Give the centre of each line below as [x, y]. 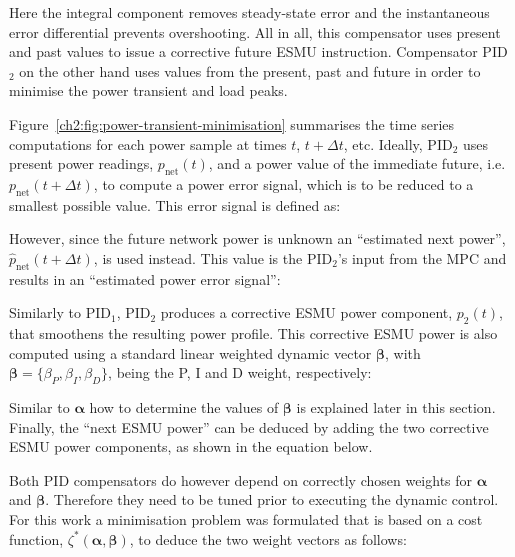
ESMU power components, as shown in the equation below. [191, 446]
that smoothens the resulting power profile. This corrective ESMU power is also [253, 333]
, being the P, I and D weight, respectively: [240, 372]
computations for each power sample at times [148, 143]
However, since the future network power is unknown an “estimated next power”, [257, 238]
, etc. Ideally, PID [398, 143]
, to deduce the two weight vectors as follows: [268, 538]
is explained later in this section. [396, 407]
